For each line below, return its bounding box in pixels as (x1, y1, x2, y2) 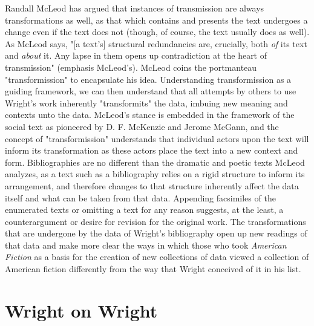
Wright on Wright (5, 298, 158, 322)
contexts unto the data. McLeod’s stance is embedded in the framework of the (5, 108, 295, 121)
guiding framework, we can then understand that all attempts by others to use (5, 85, 296, 97)
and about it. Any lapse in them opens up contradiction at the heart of (5, 49, 267, 62)
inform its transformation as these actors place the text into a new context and (5, 144, 298, 157)
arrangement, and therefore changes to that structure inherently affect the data (5, 179, 299, 192)
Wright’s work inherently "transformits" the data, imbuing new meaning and (5, 96, 288, 109)
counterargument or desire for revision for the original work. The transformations (5, 215, 306, 227)
